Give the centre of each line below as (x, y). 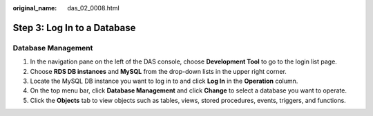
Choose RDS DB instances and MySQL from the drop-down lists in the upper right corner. (158, 71)
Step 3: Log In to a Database (74, 28)
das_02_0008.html (94, 8)
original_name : (35, 8)
